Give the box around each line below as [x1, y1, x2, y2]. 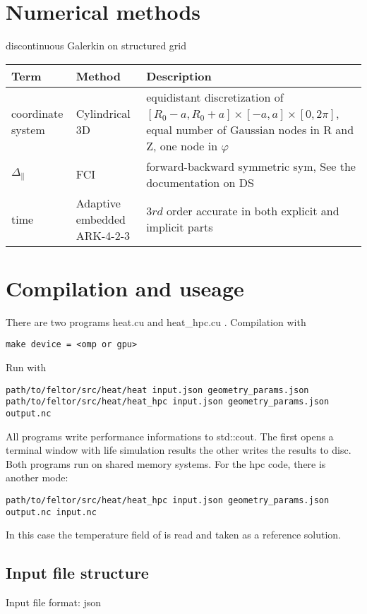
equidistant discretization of [146, 88, 284, 105]
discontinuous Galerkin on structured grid [6, 38, 187, 53]
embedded [76, 210, 126, 227]
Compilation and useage [6, 273, 244, 302]
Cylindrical [76, 104, 131, 121]
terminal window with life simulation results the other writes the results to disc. [6, 443, 351, 457]
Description [146, 67, 212, 84]
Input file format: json [6, 595, 102, 610]
